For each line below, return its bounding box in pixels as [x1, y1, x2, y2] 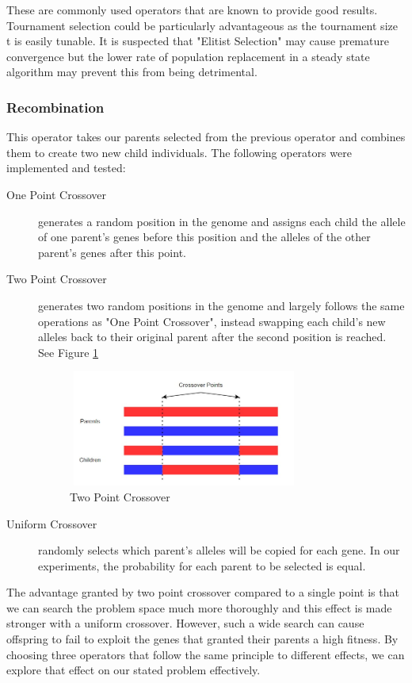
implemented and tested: [6, 159, 126, 176]
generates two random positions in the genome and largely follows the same [38, 297, 405, 313]
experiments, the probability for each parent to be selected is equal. [38, 557, 366, 574]
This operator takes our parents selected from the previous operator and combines [6, 129, 406, 145]
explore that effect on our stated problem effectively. [6, 662, 261, 678]
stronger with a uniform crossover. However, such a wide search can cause [6, 615, 364, 631]
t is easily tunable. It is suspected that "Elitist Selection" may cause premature [6, 33, 389, 49]
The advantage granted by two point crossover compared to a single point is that [6, 584, 399, 601]
